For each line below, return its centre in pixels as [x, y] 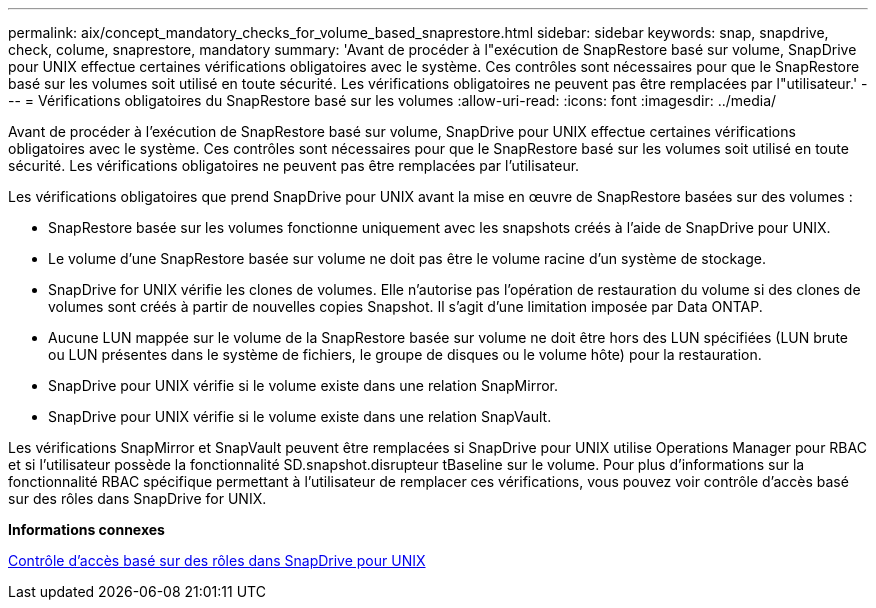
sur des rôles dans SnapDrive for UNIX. [137, 498]
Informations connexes [86, 529]
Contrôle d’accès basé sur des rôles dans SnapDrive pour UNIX [217, 560]
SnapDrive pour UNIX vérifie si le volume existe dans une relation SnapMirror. [303, 385]
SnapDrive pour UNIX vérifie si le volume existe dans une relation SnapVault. [300, 416]
